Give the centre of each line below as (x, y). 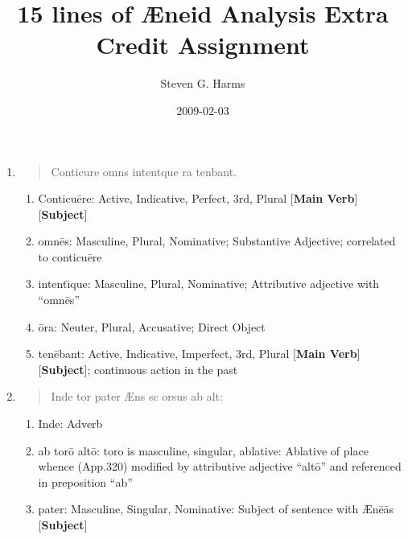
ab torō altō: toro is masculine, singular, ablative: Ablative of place (203, 450)
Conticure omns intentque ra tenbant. (144, 171)
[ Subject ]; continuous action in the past (138, 369)
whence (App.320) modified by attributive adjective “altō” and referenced (220, 466)
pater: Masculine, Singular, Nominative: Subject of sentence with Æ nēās (216, 509)
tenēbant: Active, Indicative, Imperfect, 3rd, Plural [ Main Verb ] (199, 354)
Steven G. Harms (203, 83)
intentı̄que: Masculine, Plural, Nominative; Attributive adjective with (209, 284)
